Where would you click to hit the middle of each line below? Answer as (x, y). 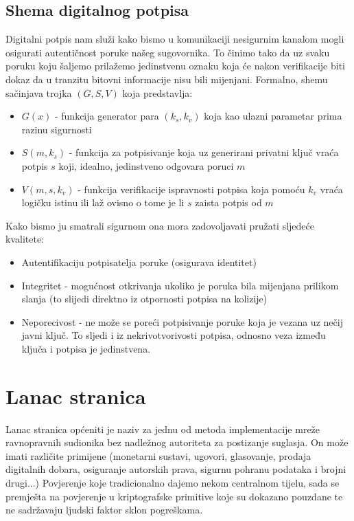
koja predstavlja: (157, 92)
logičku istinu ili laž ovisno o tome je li (103, 202)
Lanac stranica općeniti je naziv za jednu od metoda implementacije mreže (163, 429)
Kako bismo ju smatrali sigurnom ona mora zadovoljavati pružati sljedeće (160, 225)
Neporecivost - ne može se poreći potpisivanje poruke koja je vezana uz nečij (182, 321)
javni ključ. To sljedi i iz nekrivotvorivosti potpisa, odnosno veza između (174, 335)
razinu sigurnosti (57, 129)
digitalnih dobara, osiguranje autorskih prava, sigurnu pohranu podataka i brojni (176, 469)
